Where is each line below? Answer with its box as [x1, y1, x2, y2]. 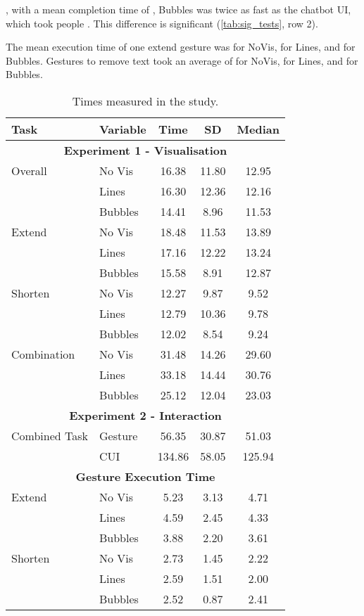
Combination [11, 345, 75, 362]
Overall [11, 162, 47, 179]
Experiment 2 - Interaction [69, 406, 222, 423]
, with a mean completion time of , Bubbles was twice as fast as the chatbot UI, [6, 2, 351, 16]
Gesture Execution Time [75, 468, 215, 485]
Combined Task [11, 427, 88, 444]
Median [237, 120, 280, 137]
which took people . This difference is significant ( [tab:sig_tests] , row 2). [6, 15, 318, 30]
